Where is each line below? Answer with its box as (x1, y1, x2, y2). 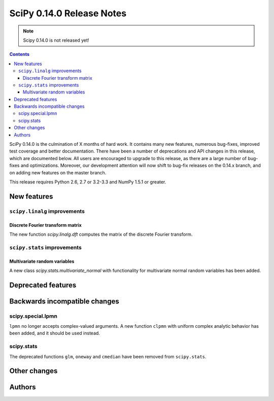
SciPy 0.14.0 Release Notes (9, 8, 127, 19)
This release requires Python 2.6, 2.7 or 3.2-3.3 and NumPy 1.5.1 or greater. (9, 178, 166, 185)
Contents (9, 51, 30, 57)
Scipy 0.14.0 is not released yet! (23, 37, 89, 43)
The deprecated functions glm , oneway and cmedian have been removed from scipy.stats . (9, 353, 207, 359)
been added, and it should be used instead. (9, 330, 100, 336)
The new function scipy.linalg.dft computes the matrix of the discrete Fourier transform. (9, 231, 193, 237)
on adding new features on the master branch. (9, 169, 107, 175)
